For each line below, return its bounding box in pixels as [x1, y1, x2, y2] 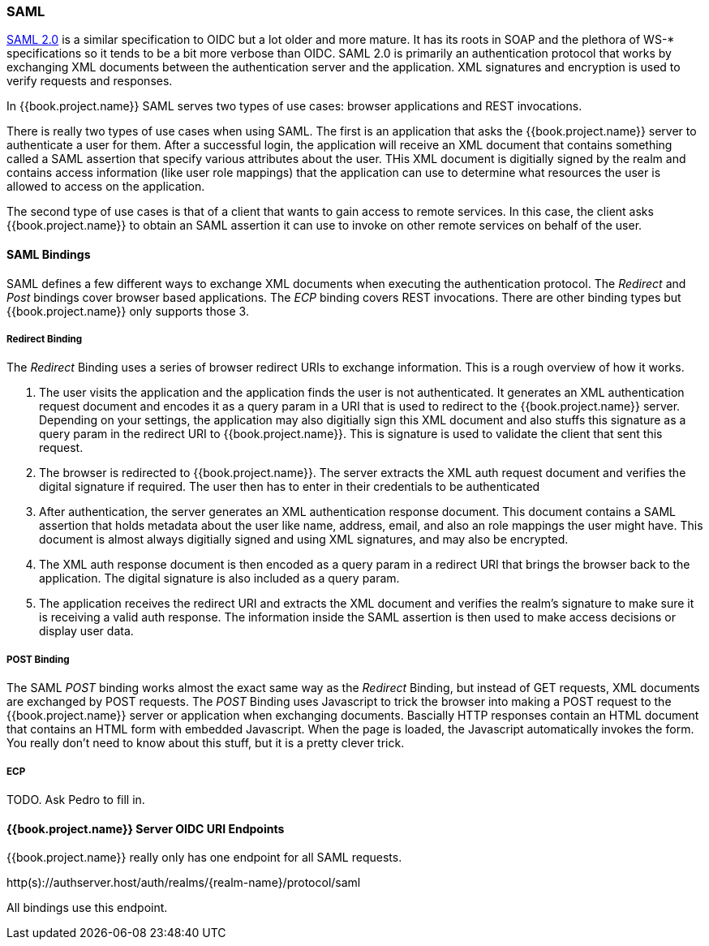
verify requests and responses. [6, 74, 173, 88]
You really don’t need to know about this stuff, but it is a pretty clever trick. [6, 736, 405, 750]
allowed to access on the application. [6, 179, 205, 194]
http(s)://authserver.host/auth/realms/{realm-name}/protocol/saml [6, 875, 361, 890]
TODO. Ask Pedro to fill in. [6, 792, 145, 806]
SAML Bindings [6, 247, 91, 261]
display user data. [39, 624, 134, 639]
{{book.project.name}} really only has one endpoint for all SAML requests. [6, 850, 402, 865]
